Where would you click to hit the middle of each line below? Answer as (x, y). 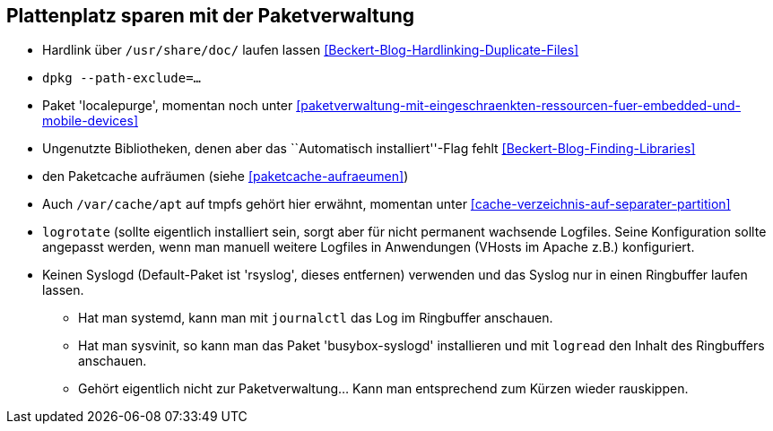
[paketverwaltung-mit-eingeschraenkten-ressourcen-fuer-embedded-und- (519, 106)
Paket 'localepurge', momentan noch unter (168, 106)
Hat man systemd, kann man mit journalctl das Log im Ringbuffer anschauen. (316, 318)
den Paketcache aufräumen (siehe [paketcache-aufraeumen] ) (226, 177)
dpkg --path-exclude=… (122, 78)
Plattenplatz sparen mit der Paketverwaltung (211, 16)
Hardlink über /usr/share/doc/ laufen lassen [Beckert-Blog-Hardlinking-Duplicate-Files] (311, 50)
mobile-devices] (90, 121)
